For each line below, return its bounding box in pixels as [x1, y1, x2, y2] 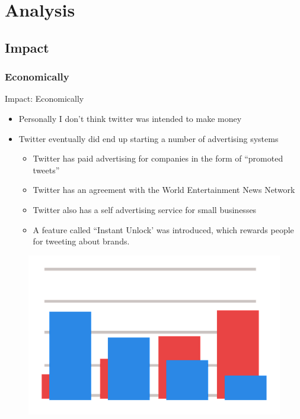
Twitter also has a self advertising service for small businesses [33, 203, 257, 215]
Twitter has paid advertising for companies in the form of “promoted [33, 152, 283, 165]
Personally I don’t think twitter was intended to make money [18, 112, 242, 124]
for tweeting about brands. [33, 235, 130, 247]
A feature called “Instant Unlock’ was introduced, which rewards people [33, 223, 294, 236]
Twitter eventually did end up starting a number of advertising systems [18, 132, 279, 144]
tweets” [33, 163, 60, 176]
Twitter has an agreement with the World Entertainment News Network [33, 183, 295, 196]
